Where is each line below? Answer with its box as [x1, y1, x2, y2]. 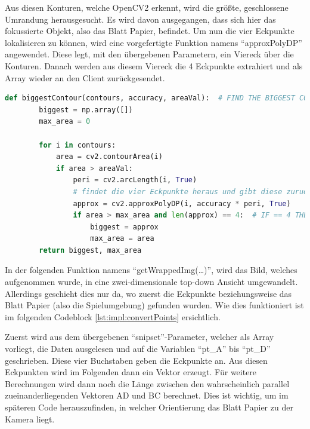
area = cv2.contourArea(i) [55, 152, 163, 161]
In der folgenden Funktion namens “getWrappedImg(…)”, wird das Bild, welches [5, 263, 297, 276]
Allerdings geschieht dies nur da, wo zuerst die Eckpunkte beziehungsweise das [5, 287, 292, 299]
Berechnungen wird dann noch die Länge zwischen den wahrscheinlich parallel [5, 377, 290, 390]
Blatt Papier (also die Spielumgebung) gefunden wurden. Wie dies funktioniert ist [5, 299, 304, 311]
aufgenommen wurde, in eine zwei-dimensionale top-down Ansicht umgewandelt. [5, 275, 298, 288]
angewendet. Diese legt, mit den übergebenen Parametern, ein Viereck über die [5, 48, 294, 60]
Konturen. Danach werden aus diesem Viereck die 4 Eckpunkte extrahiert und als [5, 59, 303, 72]
